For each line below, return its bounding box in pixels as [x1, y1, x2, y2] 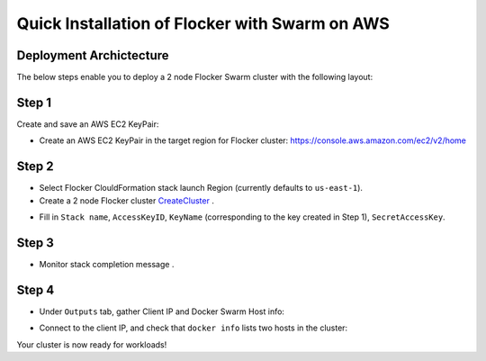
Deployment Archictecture [16, 48, 170, 63]
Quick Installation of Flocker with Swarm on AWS [16, 14, 391, 33]
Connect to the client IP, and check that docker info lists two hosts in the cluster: [39, 322, 348, 333]
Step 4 [16, 282, 55, 297]
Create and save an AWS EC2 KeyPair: [16, 118, 159, 130]
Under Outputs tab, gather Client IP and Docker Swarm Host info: [39, 306, 285, 317]
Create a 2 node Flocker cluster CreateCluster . [39, 194, 215, 206]
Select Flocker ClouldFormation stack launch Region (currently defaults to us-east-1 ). [39, 183, 364, 194]
